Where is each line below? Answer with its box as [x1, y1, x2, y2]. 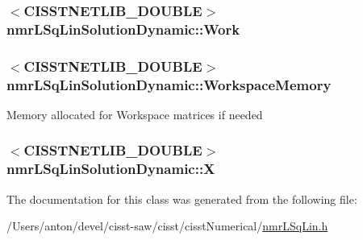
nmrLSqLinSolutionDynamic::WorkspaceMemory [6, 74, 332, 94]
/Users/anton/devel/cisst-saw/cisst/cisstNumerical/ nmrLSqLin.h [6, 217, 328, 234]
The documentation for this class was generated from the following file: [6, 190, 357, 207]
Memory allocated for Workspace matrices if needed [6, 106, 263, 122]
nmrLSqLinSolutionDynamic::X [6, 159, 215, 179]
